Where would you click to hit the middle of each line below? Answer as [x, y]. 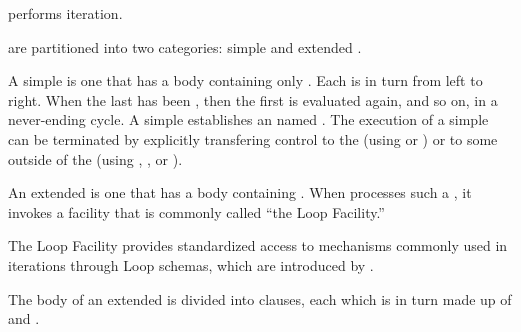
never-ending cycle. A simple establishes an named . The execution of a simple [248, 119]
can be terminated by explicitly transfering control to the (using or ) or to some [253, 138]
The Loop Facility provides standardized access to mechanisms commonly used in [258, 245]
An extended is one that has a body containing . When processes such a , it [240, 192]
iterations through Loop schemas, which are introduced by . [191, 264]
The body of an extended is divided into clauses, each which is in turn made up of [260, 298]
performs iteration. [65, 13]
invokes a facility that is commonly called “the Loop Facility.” [196, 211]
